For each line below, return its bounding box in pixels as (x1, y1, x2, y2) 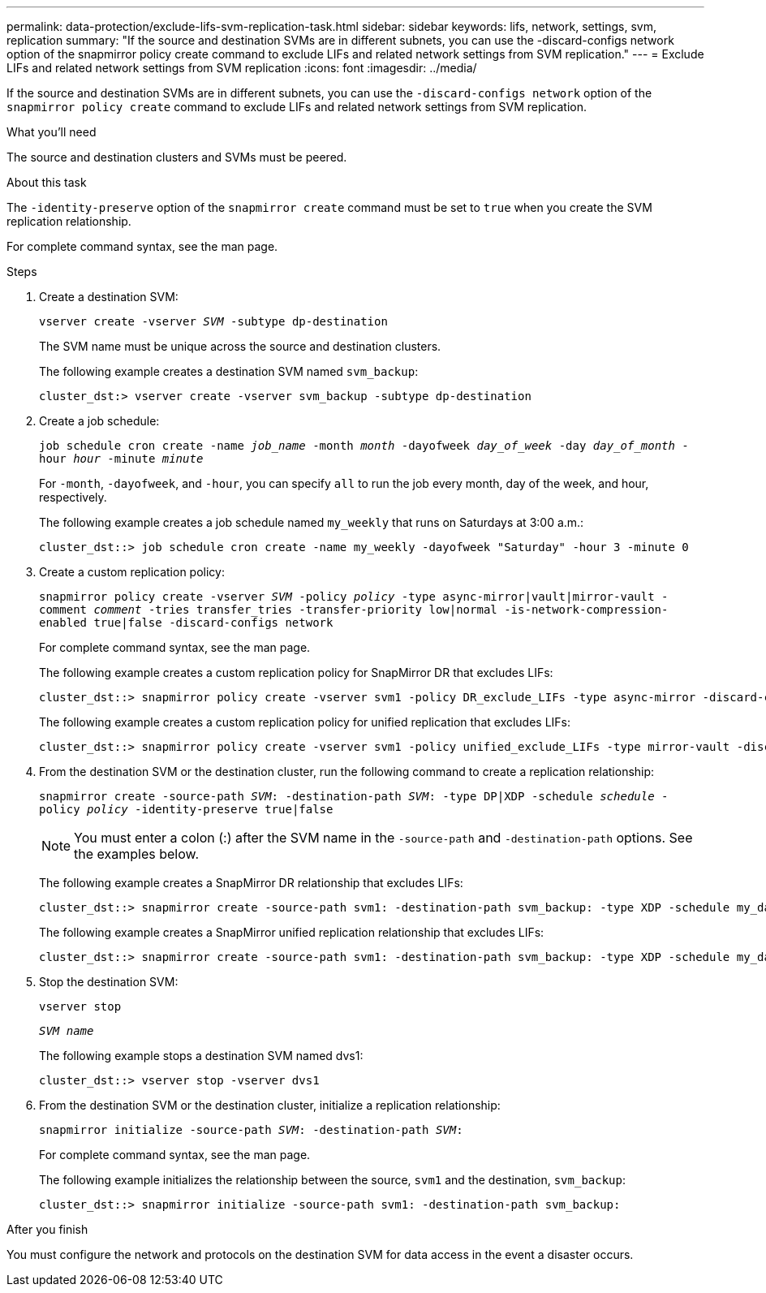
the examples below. (74, 846, 200, 862)
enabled (39, 616, 88, 629)
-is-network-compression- (504, 603, 669, 616)
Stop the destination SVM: (39, 975, 179, 989)
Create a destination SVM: (39, 290, 179, 304)
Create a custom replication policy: (39, 565, 225, 579)
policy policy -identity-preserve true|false (39, 803, 334, 816)
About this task (6, 175, 87, 189)
